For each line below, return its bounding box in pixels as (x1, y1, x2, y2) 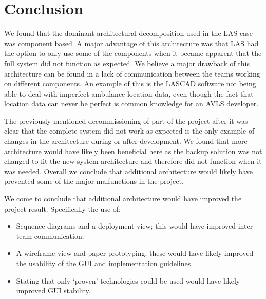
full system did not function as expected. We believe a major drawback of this (4, 58, 250, 68)
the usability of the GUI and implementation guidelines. (16, 258, 193, 268)
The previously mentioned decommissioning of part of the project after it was (4, 115, 248, 126)
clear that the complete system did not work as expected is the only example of (4, 125, 255, 136)
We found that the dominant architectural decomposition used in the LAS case (4, 28, 253, 39)
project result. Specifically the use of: (4, 203, 121, 214)
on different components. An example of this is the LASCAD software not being (4, 78, 256, 89)
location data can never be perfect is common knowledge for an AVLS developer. (4, 98, 259, 109)
